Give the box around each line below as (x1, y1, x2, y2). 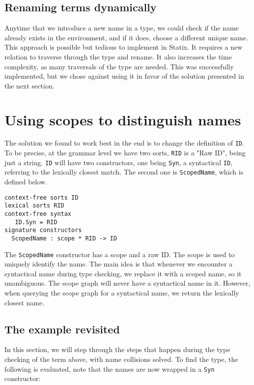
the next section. (4, 80, 55, 90)
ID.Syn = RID (15, 218, 57, 226)
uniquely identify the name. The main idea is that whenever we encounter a (4, 259, 233, 269)
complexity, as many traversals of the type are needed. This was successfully (4, 61, 234, 71)
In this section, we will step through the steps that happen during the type (4, 344, 230, 355)
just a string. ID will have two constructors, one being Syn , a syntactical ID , (4, 157, 233, 167)
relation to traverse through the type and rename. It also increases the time (4, 51, 232, 61)
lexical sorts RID (4, 202, 64, 209)
